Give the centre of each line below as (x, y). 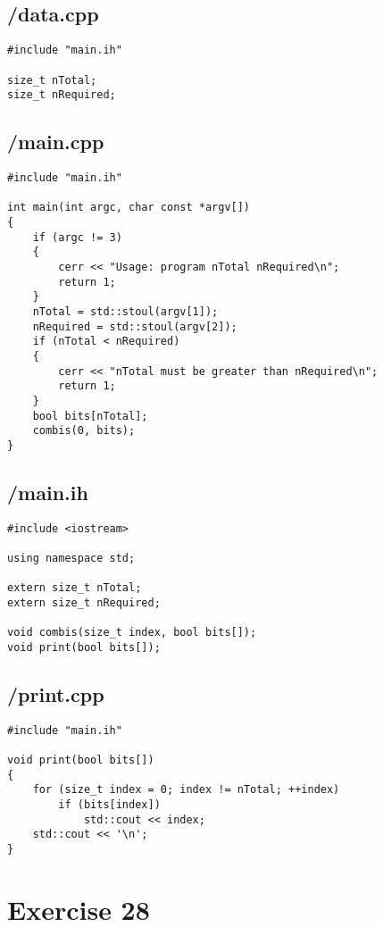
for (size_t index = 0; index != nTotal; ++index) (186, 790)
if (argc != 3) (77, 237)
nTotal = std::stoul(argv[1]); (125, 311)
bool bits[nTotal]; (90, 416)
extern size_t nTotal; (75, 588)
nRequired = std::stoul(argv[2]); (135, 326)
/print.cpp (56, 694)
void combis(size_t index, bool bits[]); (132, 633)
